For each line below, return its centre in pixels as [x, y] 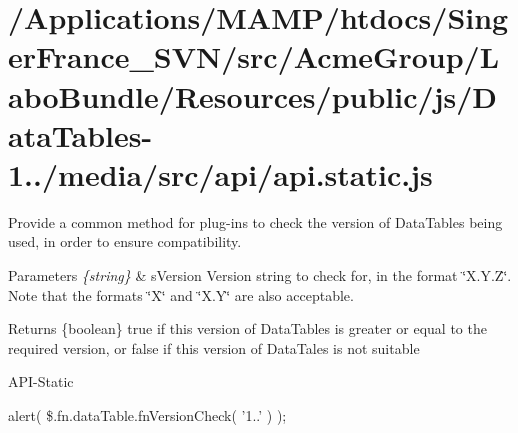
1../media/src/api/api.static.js [220, 173]
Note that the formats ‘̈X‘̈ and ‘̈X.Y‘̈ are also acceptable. [181, 294]
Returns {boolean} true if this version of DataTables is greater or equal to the [247, 328]
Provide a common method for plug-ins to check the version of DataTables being [255, 221]
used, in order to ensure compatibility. [125, 241]
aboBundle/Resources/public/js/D [252, 95]
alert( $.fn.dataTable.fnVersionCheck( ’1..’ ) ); [147, 415]
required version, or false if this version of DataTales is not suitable [214, 347]
